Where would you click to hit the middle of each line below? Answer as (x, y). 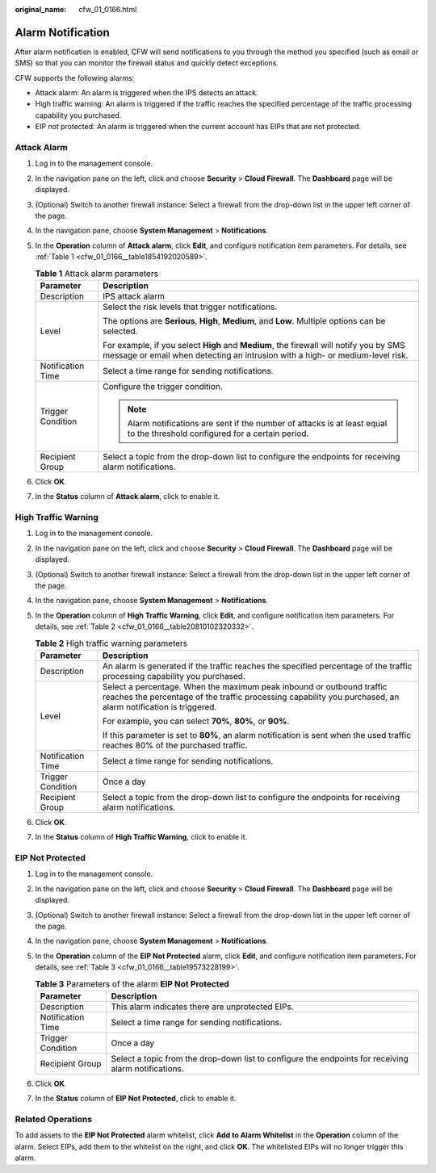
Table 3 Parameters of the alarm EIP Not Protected (132, 983)
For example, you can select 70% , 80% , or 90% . (196, 721)
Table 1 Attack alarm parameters (97, 273)
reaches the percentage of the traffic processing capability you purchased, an (251, 697)
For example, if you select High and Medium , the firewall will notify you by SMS (254, 345)
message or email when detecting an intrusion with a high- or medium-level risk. (255, 355)
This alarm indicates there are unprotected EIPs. (202, 1007)
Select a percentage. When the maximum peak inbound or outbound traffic (245, 686)
